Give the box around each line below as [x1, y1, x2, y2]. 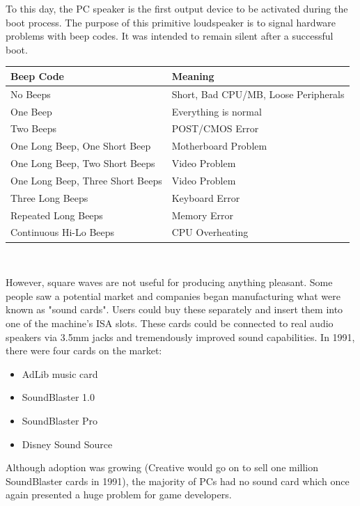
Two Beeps [10, 121, 56, 136]
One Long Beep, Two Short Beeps [10, 156, 155, 171]
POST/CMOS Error [171, 121, 259, 136]
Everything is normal [171, 104, 262, 118]
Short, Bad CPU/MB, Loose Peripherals [171, 86, 345, 101]
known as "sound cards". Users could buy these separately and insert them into [6, 302, 343, 317]
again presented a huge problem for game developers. [6, 487, 232, 502]
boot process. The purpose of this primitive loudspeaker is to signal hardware [6, 15, 336, 29]
